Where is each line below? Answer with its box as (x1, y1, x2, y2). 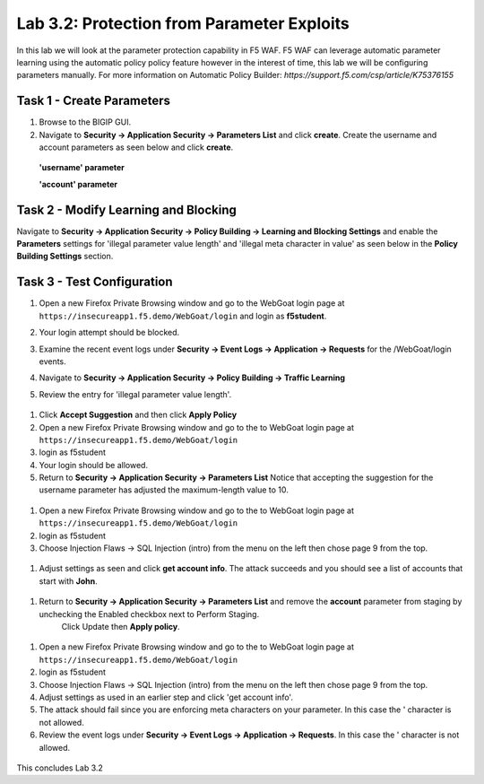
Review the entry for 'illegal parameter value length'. (39, 388, 232, 399)
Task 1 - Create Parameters (16, 93, 170, 109)
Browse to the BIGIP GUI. (39, 117, 132, 127)
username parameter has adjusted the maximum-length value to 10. (39, 484, 289, 495)
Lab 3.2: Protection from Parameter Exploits (16, 13, 350, 33)
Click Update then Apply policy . (61, 621, 181, 632)
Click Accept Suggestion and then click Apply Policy (39, 409, 238, 421)
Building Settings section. (16, 251, 114, 262)
